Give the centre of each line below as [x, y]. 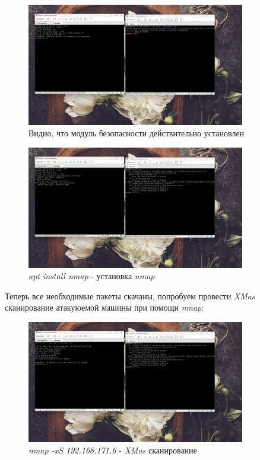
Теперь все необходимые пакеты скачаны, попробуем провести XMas [130, 296]
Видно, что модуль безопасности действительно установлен [137, 133]
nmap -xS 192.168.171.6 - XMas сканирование [113, 450]
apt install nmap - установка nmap [92, 276]
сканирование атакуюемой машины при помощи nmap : [104, 307]
